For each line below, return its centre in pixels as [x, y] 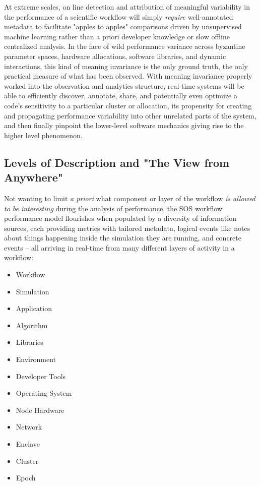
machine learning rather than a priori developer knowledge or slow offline [117, 36]
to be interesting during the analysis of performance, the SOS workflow [113, 208]
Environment [36, 359]
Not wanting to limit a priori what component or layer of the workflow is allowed [130, 198]
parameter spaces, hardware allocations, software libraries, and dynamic [115, 56]
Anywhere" [34, 177]
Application [34, 308]
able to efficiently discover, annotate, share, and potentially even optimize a [121, 96]
